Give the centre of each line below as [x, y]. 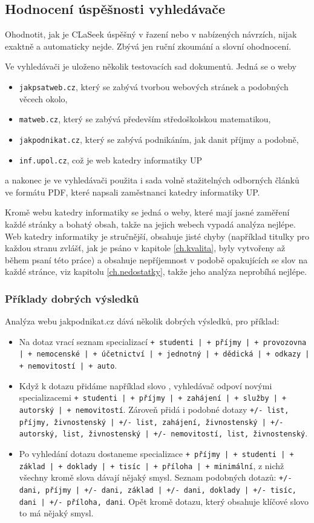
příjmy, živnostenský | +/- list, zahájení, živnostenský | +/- [151, 422]
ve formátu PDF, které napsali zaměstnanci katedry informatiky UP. [132, 192]
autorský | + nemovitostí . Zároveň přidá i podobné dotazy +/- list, [154, 409]
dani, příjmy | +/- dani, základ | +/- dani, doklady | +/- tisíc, [158, 490]
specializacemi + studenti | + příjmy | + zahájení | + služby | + [153, 397]
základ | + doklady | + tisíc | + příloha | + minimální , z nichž [152, 465]
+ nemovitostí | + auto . [68, 365]
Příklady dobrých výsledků [72, 298]
